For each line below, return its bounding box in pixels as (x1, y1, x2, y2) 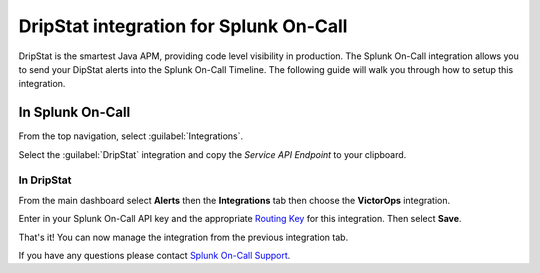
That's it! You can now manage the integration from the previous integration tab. (18, 231, 349, 243)
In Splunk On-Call (18, 104, 131, 121)
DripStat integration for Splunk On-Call (18, 15, 348, 37)
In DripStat (18, 173, 72, 187)
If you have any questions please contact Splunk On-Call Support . (18, 249, 291, 261)
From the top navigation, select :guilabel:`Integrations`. (18, 130, 244, 142)
